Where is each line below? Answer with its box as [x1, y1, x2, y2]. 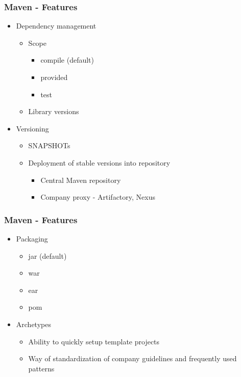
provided [40, 72, 68, 82]
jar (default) [28, 250, 67, 261]
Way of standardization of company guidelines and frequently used [28, 353, 237, 364]
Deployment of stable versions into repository [28, 157, 171, 168]
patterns [28, 363, 55, 373]
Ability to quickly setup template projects [28, 336, 160, 346]
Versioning [16, 123, 49, 133]
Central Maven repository [40, 174, 121, 185]
